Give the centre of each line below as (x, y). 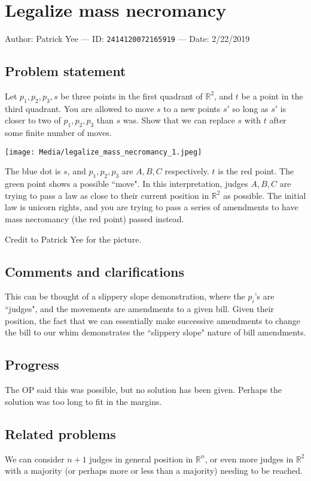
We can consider (35, 459)
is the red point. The (256, 171)
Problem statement (65, 71)
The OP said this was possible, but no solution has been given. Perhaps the (144, 390)
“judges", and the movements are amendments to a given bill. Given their (140, 309)
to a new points (192, 108)
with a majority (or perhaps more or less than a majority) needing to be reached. (154, 471)
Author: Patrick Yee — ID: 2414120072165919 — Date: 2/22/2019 (127, 39)
